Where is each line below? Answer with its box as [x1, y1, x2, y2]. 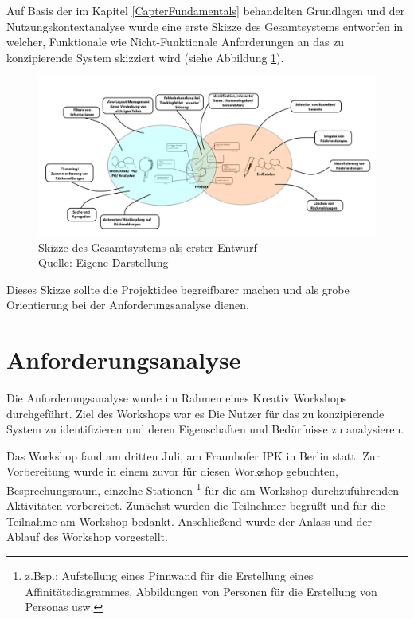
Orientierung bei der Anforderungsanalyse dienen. [6, 296, 249, 313]
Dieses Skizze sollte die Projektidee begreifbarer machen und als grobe [6, 280, 350, 297]
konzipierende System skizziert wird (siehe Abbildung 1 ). [6, 49, 284, 65]
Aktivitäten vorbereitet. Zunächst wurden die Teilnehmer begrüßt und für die [6, 497, 385, 514]
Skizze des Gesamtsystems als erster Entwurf [38, 238, 257, 255]
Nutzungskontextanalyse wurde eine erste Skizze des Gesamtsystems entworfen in [6, 18, 404, 34]
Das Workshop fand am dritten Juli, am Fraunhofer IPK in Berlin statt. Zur [6, 447, 380, 464]
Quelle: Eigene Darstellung [38, 254, 169, 271]
